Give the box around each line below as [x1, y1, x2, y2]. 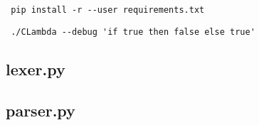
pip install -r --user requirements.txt [11, 5, 205, 15]
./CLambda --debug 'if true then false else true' [11, 26, 255, 37]
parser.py [6, 99, 75, 121]
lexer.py [6, 58, 65, 80]
